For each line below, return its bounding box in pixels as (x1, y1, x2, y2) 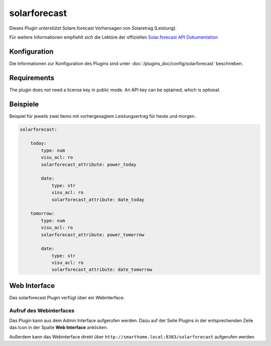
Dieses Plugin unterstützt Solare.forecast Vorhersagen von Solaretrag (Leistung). (9, 25, 177, 31)
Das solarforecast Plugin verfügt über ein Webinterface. (9, 294, 125, 300)
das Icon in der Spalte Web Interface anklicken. (9, 324, 108, 330)
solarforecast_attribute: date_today (51, 197, 145, 203)
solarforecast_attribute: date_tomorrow (51, 267, 153, 273)
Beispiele (9, 100, 39, 108)
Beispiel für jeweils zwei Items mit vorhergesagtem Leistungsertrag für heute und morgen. (9, 113, 196, 119)
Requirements (9, 73, 55, 82)
